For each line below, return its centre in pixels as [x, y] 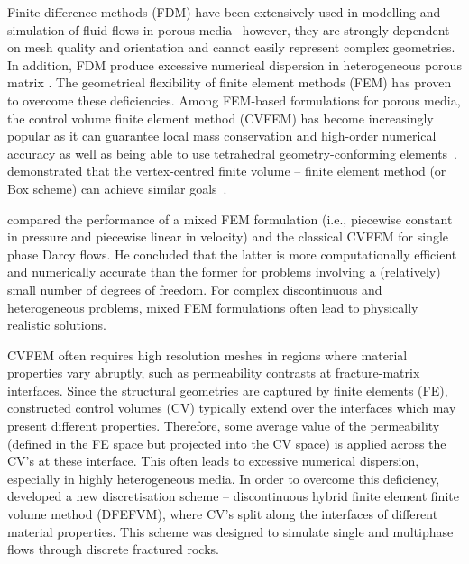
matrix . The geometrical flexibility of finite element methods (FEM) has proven [230, 82]
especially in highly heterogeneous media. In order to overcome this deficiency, [224, 478]
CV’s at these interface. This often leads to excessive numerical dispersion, [213, 461]
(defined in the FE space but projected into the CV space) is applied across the [227, 443]
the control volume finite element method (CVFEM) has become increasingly [221, 118]
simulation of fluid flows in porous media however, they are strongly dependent [229, 29]
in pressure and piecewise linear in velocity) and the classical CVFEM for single [228, 237]
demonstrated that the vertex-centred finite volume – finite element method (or [227, 171]
